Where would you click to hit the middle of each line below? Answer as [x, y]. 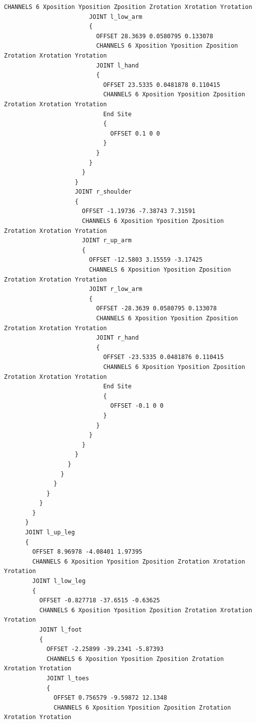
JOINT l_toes [68, 678]
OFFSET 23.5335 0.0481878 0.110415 [162, 85]
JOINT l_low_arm [116, 17]
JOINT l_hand [118, 65]
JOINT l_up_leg [50, 533]
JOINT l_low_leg [59, 581]
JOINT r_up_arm [107, 241]
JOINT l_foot [61, 630]
